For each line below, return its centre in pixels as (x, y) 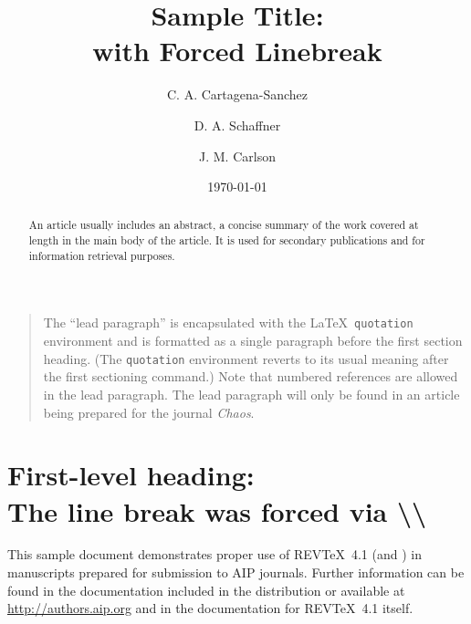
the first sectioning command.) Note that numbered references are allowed (251, 376)
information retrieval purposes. (102, 255)
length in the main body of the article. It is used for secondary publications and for (227, 240)
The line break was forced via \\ (217, 510)
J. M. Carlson (237, 156)
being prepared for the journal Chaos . (149, 412)
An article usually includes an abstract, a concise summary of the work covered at (224, 225)
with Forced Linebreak (237, 51)
